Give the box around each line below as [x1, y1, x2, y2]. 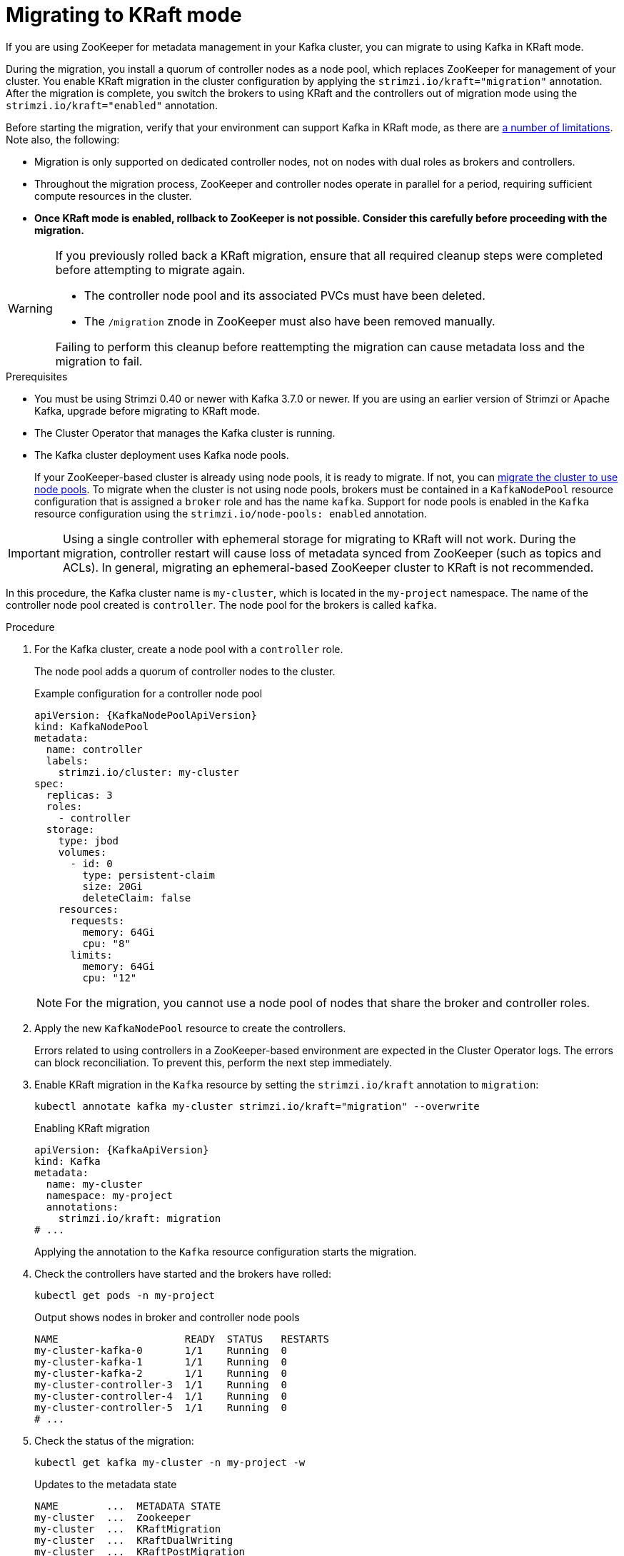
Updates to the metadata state [34, 1477, 177, 1490]
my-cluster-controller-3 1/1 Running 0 [34, 1378, 288, 1390]
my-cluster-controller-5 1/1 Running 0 [34, 1401, 288, 1413]
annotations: [46, 1201, 119, 1213]
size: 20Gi [82, 880, 143, 892]
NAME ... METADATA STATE [34, 1500, 221, 1512]
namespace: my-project [46, 1189, 173, 1201]
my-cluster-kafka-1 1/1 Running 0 [34, 1355, 288, 1368]
